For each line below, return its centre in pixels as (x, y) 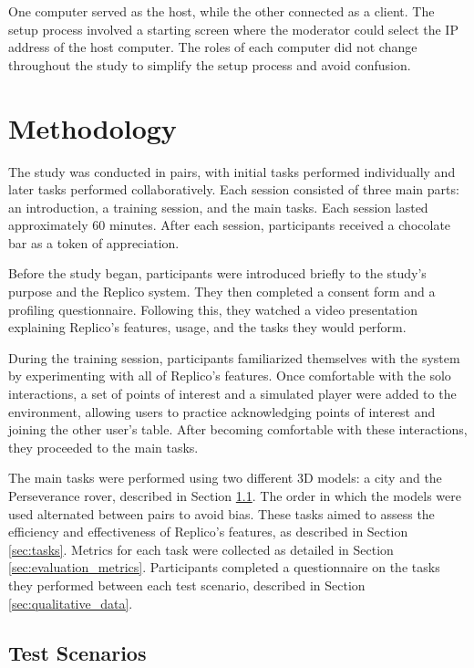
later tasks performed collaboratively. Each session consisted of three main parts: (234, 189)
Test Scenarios (77, 652)
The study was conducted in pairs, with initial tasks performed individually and (232, 171)
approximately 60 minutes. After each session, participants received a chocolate (230, 225)
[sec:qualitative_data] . (71, 603)
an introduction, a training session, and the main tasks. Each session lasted (218, 207)
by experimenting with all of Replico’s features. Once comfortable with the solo (230, 376)
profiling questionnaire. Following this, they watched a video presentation (213, 309)
